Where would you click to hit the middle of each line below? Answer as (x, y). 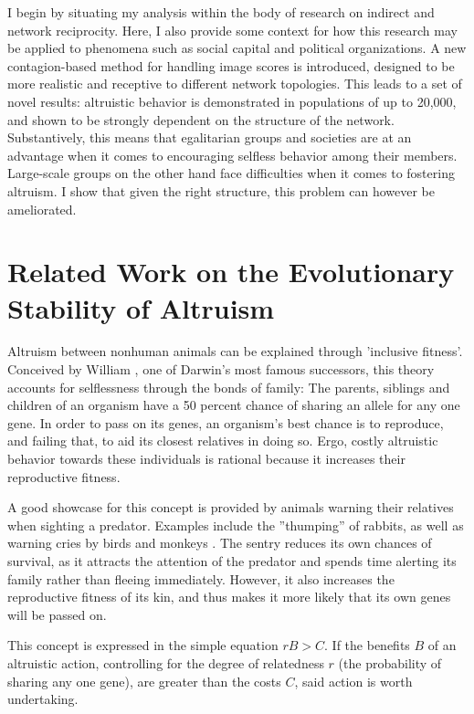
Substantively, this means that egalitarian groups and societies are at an (210, 137)
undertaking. (43, 699)
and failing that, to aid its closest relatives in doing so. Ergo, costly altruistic (223, 441)
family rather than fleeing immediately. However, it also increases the (201, 578)
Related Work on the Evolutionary (231, 272)
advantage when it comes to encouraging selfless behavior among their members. (232, 155)
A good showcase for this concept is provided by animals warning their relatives (231, 507)
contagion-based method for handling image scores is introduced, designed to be (231, 65)
